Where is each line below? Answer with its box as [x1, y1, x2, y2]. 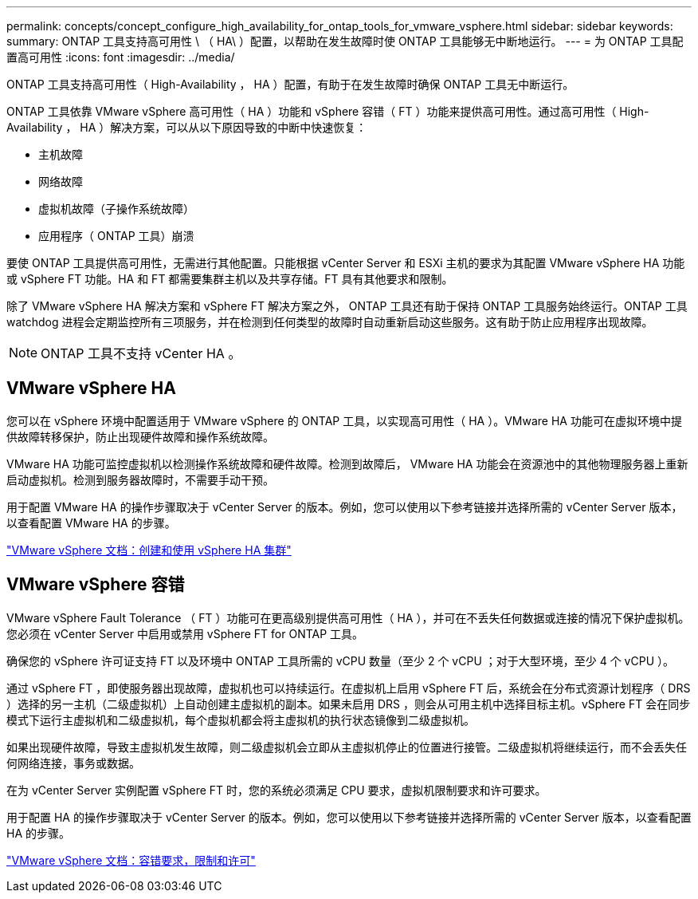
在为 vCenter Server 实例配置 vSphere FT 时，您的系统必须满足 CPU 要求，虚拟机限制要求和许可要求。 [6, 783, 547, 797]
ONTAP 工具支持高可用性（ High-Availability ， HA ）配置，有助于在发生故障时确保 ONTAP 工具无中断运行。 [6, 77, 574, 91]
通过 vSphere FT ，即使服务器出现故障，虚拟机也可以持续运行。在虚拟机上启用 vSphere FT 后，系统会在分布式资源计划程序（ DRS [6, 680, 691, 695]
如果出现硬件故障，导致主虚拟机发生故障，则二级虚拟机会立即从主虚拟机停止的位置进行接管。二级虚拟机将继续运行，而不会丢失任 [6, 739, 687, 754]
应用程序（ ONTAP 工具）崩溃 [38, 229, 194, 242]
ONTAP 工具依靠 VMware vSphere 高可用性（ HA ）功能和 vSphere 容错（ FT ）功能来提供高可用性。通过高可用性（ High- [6, 104, 649, 118]
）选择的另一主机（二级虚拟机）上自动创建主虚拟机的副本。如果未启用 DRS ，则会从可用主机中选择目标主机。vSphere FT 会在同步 [6, 696, 691, 711]
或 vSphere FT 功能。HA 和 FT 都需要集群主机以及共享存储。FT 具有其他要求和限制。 [6, 272, 453, 286]
